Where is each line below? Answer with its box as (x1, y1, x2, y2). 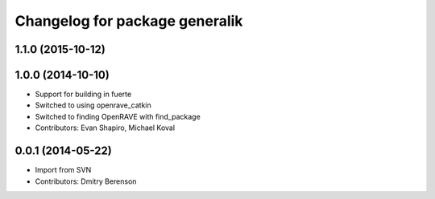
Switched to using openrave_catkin (35, 100, 152, 110)
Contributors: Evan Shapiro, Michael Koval (35, 123, 176, 132)
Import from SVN (35, 165, 92, 175)
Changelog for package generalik (14, 12, 243, 30)
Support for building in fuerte (35, 89, 132, 99)
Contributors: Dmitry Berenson (35, 177, 137, 186)
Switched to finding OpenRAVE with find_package (35, 112, 201, 121)
